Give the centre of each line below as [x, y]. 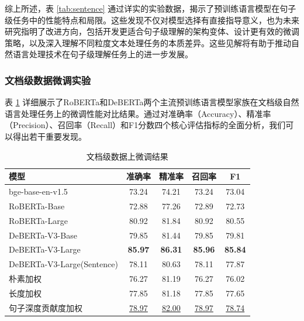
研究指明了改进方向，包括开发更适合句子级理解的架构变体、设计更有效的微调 [152, 31]
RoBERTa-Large [38, 220]
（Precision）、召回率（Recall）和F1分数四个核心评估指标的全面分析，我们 [145, 125]
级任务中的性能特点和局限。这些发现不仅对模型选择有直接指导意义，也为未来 [152, 20]
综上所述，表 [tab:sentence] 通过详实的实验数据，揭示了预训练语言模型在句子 [151, 8]
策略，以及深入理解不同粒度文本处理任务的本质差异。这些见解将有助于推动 [148, 42]
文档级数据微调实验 [48, 80]
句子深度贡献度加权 [46, 307]
